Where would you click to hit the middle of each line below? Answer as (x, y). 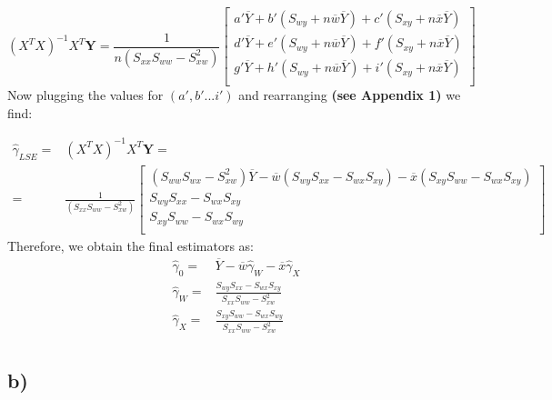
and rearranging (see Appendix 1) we (350, 95)
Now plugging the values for (85, 95)
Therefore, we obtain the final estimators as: (130, 245)
